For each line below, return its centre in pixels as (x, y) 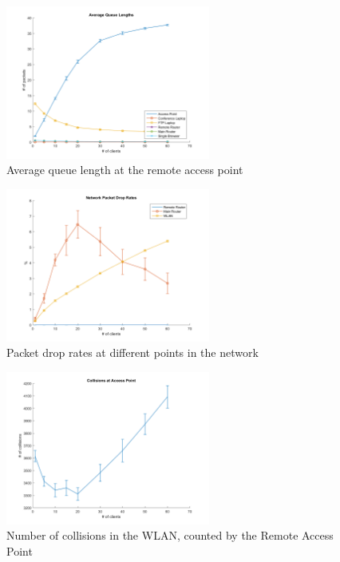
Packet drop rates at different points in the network (132, 352)
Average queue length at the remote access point (125, 170)
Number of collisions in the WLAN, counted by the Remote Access (170, 535)
